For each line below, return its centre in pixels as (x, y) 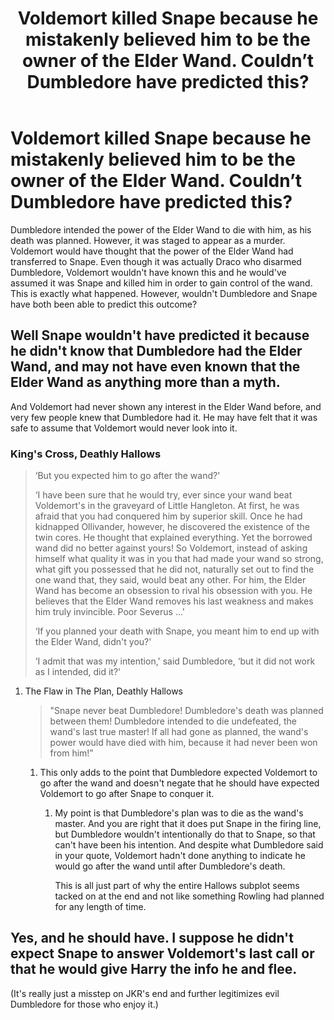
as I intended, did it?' (78, 672)
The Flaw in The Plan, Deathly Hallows (103, 691)
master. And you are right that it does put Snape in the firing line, (188, 824)
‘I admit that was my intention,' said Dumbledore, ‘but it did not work (175, 661)
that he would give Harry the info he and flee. (154, 969)
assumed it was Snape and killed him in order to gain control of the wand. (161, 283)
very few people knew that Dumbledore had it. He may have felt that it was (164, 417)
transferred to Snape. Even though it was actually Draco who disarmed (156, 261)
